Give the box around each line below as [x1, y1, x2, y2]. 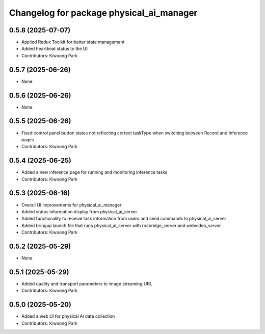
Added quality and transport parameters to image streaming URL [21, 281, 152, 286]
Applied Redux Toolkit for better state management [21, 39, 125, 45]
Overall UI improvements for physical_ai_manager [21, 202, 122, 208]
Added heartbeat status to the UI [21, 46, 88, 51]
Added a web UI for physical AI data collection [21, 313, 115, 319]
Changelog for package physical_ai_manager [9, 7, 198, 18]
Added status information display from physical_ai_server [21, 208, 137, 214]
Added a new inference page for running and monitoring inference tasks [21, 169, 168, 175]
